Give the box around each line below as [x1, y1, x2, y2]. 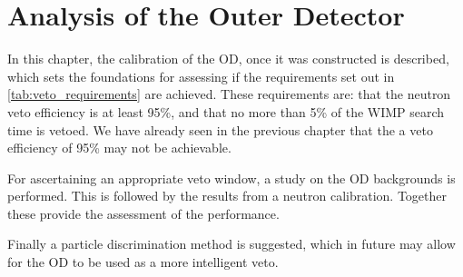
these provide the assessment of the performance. [7, 203, 280, 223]
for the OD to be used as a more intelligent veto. [7, 252, 279, 272]
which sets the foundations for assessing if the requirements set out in [7, 66, 395, 85]
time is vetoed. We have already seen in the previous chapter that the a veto [7, 120, 433, 139]
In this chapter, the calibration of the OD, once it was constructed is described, [7, 49, 449, 68]
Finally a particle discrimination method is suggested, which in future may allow [7, 234, 456, 253]
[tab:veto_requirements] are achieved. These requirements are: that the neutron [7, 84, 451, 104]
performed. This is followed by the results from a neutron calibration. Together [7, 186, 447, 205]
